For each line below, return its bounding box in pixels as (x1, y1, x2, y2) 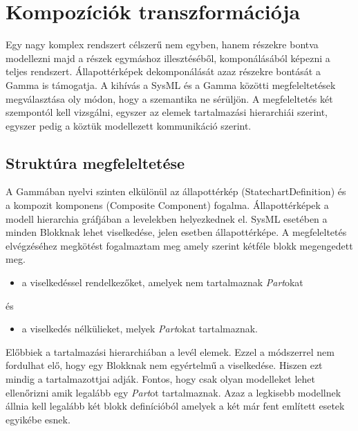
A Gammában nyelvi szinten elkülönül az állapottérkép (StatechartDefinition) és (6, 184, 346, 199)
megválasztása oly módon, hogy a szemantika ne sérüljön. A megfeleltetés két (6, 91, 333, 106)
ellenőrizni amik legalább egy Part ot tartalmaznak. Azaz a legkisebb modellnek (6, 385, 341, 399)
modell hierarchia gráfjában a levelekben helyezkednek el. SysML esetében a (6, 211, 328, 225)
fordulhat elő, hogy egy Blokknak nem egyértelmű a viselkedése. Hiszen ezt (6, 358, 323, 372)
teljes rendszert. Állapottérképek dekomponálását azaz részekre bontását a (6, 64, 321, 79)
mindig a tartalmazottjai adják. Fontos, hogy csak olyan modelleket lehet (6, 372, 316, 386)
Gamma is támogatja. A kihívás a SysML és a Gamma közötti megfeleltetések (6, 77, 336, 92)
